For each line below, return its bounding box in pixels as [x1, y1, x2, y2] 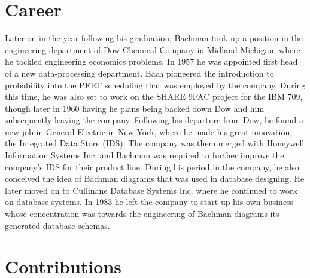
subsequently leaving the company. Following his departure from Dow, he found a [5, 114, 303, 126]
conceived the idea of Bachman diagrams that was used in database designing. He [5, 172, 305, 185]
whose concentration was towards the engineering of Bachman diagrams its [5, 207, 279, 220]
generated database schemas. [5, 219, 110, 231]
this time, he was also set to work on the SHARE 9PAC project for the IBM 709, [5, 90, 303, 103]
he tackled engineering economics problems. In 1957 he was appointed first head [5, 55, 298, 68]
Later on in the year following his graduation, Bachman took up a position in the [5, 32, 303, 44]
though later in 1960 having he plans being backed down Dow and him [5, 102, 265, 114]
